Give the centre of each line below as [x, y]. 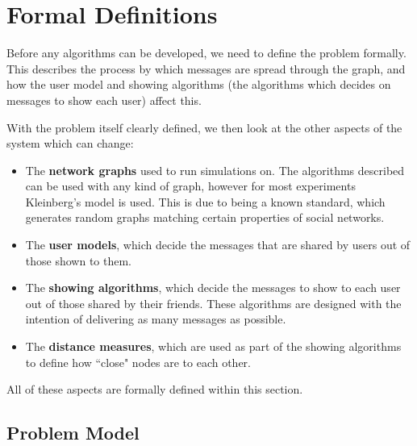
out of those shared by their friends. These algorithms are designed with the [213, 303]
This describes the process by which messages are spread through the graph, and [206, 68]
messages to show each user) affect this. [104, 100]
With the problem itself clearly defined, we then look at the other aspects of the [204, 127]
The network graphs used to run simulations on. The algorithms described [215, 170]
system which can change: [70, 143]
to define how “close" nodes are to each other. [138, 362]
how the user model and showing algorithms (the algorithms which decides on [199, 84]
